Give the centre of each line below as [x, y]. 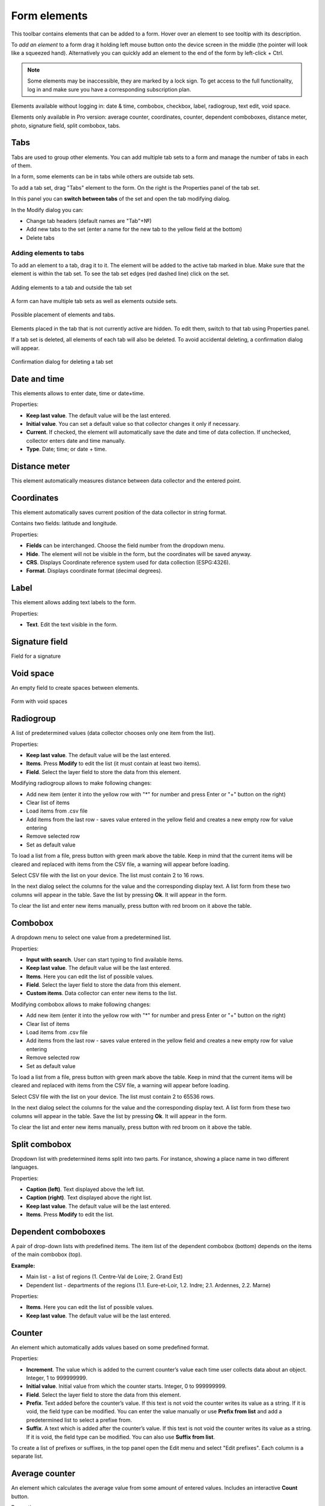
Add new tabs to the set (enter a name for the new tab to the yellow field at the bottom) [134, 230]
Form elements [49, 16]
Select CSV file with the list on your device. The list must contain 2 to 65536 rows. [113, 1096]
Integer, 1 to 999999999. [57, 1378]
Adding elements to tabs [48, 253]
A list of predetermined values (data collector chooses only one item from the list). [113, 733]
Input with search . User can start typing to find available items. [105, 959]
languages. [25, 1167]
